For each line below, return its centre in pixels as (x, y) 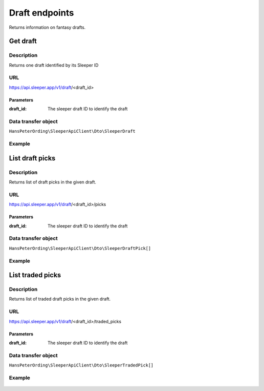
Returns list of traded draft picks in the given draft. (60, 299)
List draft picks (32, 158)
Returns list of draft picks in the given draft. (53, 182)
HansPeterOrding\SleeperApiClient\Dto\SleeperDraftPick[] (80, 248)
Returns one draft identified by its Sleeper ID (54, 65)
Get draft (23, 41)
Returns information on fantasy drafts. (47, 27)
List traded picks (35, 275)
